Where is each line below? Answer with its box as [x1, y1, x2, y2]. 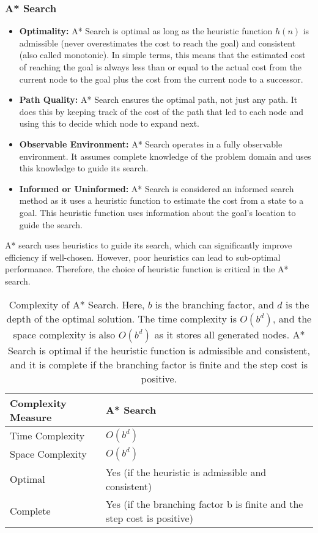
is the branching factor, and [155, 297, 275, 311]
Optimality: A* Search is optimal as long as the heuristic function [19, 24, 273, 37]
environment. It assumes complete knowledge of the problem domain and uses [19, 149, 311, 162]
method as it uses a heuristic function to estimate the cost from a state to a [19, 194, 304, 207]
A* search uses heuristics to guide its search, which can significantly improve [5, 239, 292, 252]
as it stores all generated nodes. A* [154, 327, 305, 341]
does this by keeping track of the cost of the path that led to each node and [19, 105, 303, 117]
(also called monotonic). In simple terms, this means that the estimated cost [19, 48, 306, 61]
